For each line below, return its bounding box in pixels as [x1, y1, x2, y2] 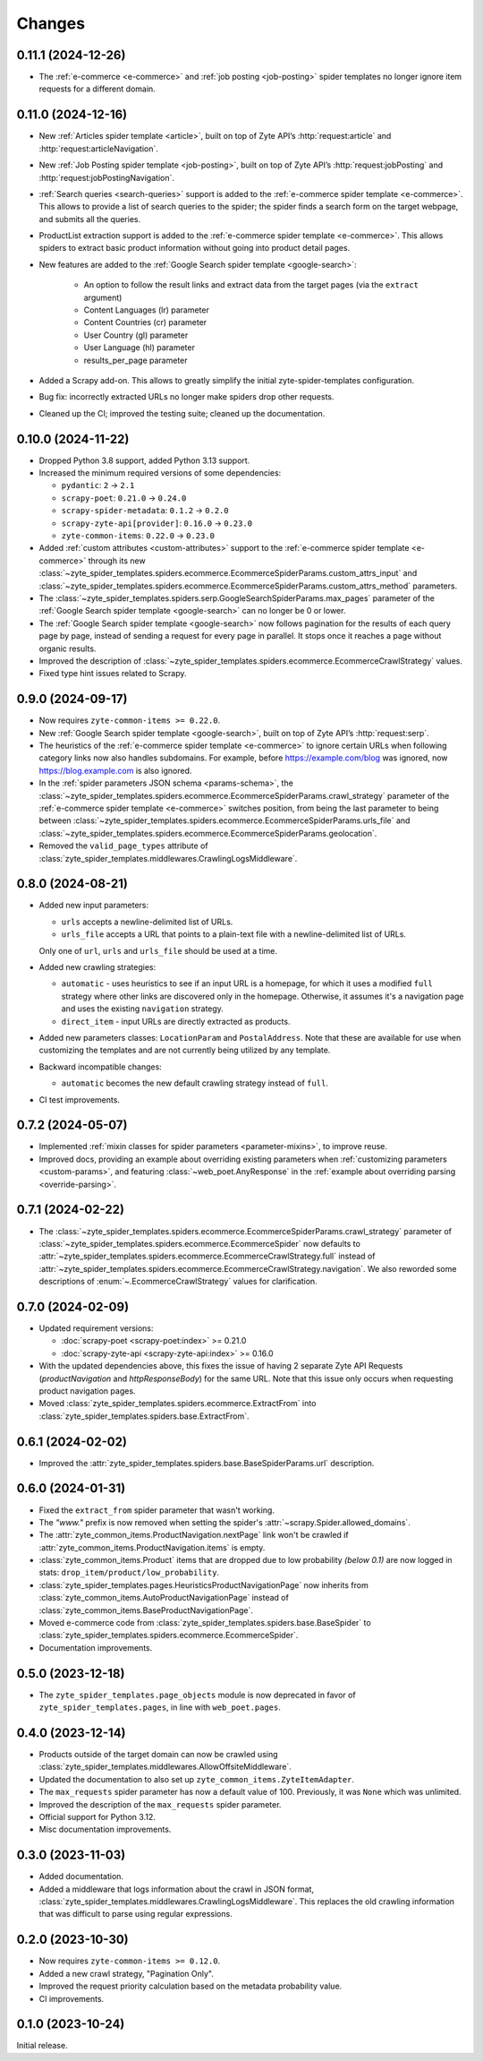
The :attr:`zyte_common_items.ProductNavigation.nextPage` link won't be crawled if [38, 1530, 349, 1541]
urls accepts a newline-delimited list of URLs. [61, 916, 233, 927]
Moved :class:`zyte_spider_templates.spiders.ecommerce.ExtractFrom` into [38, 1398, 317, 1409]
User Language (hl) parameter [83, 342, 196, 353]
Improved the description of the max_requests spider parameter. [38, 1799, 282, 1809]
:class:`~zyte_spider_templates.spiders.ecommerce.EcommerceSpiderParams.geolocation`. [38, 828, 377, 838]
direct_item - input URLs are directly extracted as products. [61, 1016, 291, 1026]
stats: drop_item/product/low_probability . [38, 1567, 219, 1578]
